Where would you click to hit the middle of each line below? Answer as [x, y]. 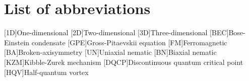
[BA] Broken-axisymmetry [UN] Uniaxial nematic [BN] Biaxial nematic [110, 52]
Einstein [17, 42]
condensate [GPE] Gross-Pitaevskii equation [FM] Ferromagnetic [129, 42]
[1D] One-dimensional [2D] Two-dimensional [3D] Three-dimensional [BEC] [116, 32]
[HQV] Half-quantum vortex [46, 72]
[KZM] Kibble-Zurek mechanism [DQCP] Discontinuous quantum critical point [124, 62]
